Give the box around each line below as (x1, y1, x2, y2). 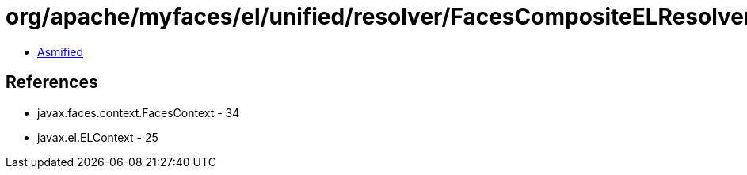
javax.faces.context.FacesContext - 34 (37, 105, 240, 120)
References (6, 72, 98, 93)
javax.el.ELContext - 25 (37, 130, 158, 144)
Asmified (37, 44, 84, 59)
